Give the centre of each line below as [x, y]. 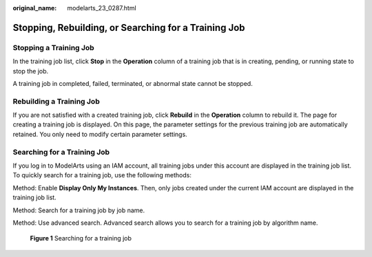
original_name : [35, 8]
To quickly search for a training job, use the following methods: [102, 175]
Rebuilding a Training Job [56, 101]
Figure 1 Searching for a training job [81, 238]
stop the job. [31, 71]
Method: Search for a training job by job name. [79, 210]
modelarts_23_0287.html [102, 8]
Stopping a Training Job [53, 47]
